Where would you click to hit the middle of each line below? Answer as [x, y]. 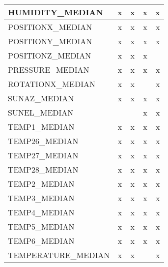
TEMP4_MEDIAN [41, 212]
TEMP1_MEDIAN [41, 127]
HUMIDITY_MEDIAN [56, 12]
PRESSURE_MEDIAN [49, 70]
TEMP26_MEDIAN [43, 141]
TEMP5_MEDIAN [41, 226]
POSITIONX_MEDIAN [50, 27]
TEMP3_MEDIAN [41, 198]
